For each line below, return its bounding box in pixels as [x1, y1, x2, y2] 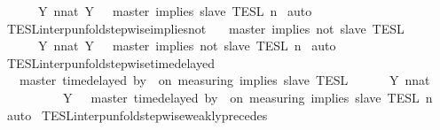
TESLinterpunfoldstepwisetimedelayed [6, 53, 215, 72]
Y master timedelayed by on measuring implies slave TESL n [62, 88, 433, 106]
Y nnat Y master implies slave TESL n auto [37, 2, 312, 19]
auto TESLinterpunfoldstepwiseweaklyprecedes [6, 105, 268, 124]
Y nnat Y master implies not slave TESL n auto [37, 36, 336, 55]
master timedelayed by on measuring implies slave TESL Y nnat [19, 71, 430, 89]
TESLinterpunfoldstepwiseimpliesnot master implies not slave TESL [6, 19, 405, 37]
